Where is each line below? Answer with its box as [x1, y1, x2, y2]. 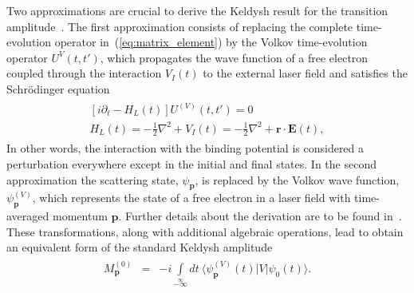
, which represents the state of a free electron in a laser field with [32, 189, 351, 206]
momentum [52, 208, 108, 224]
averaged [6, 208, 49, 224]
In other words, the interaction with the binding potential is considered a [6, 140, 365, 156]
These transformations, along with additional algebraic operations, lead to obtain [6, 223, 404, 240]
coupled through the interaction [6, 65, 162, 81]
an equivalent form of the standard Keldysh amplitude [6, 239, 273, 255]
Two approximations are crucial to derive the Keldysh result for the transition [6, 2, 388, 18]
